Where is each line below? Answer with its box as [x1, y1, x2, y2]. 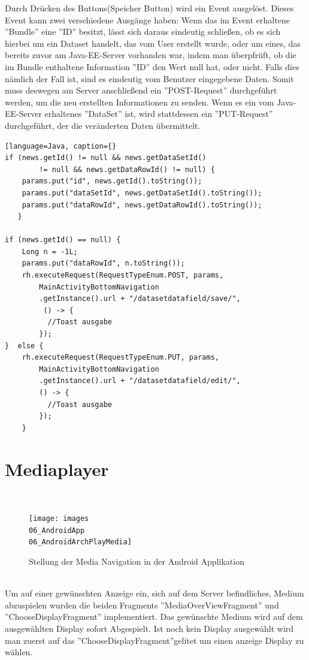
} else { [5, 341, 44, 350]
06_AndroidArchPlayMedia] [29, 538, 132, 547]
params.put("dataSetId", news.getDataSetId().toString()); [22, 188, 262, 197]
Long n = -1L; [22, 247, 78, 256]
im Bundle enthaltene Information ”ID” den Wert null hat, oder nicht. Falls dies [5, 60, 299, 73]
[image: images [29, 514, 89, 523]
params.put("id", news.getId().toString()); [22, 177, 202, 186]
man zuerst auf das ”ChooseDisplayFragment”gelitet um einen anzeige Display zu [5, 634, 304, 646]
